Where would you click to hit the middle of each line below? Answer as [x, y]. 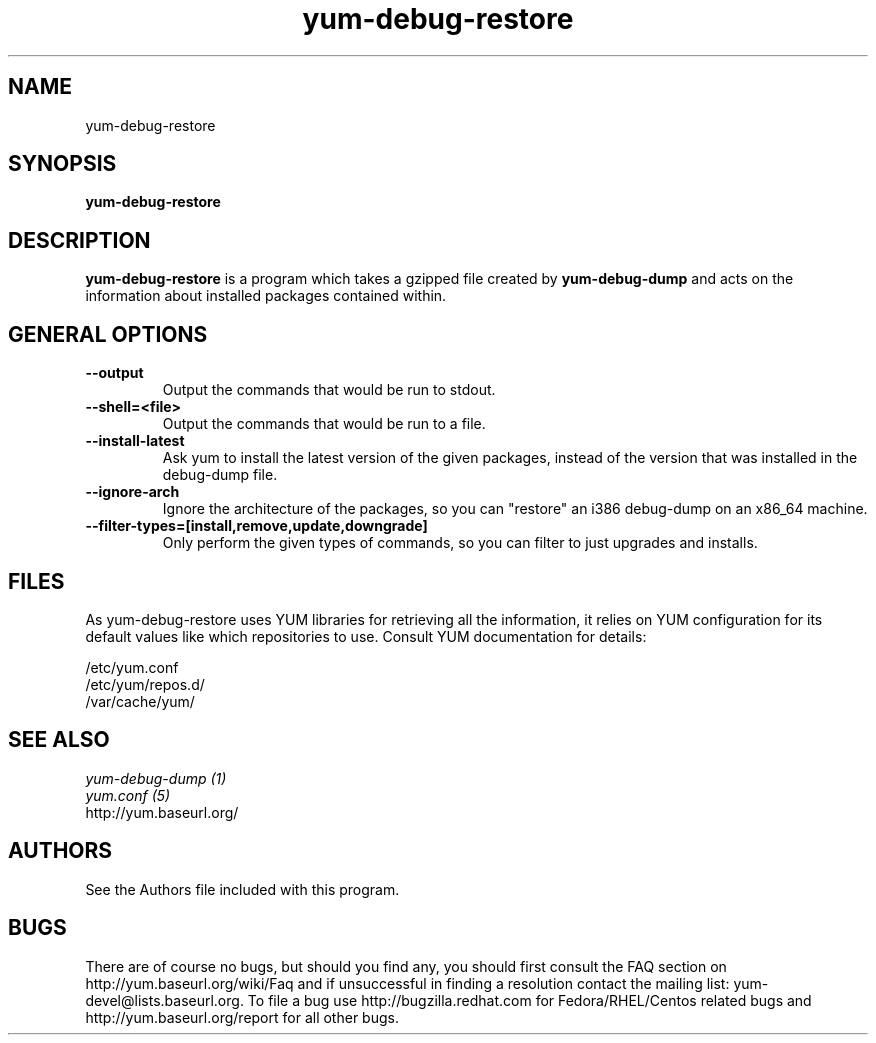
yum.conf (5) [128, 795]
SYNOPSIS [62, 164]
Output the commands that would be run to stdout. [329, 390]
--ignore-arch [132, 492]
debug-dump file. [220, 475]
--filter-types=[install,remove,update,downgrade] [256, 526]
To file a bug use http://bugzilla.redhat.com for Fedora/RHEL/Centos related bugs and [529, 1000]
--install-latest [135, 441]
